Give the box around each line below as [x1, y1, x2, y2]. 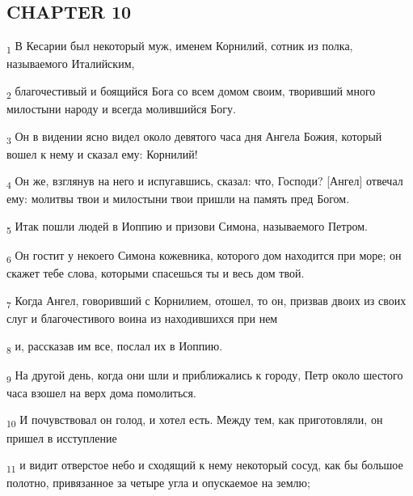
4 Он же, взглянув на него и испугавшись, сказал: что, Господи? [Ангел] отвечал [6, 172, 403, 192]
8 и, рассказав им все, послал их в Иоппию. [6, 337, 223, 356]
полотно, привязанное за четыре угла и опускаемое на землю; [6, 474, 310, 491]
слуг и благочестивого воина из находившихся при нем [6, 310, 278, 327]
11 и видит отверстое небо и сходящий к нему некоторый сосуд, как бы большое [6, 456, 403, 475]
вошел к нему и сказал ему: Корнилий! [6, 145, 198, 162]
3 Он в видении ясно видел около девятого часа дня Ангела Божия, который [6, 127, 382, 146]
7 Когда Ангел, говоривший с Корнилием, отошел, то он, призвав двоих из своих [6, 291, 407, 311]
